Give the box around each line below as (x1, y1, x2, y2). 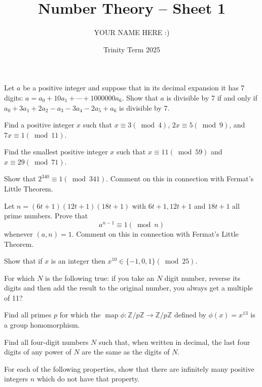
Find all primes (4, 309, 52, 320)
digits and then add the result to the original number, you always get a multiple (4, 282, 253, 293)
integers (4, 373, 28, 384)
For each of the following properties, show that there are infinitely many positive (4, 363, 254, 374)
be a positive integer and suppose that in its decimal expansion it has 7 (23, 82, 245, 93)
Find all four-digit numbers (4, 336, 89, 347)
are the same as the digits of (82, 346, 170, 357)
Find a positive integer (4, 119, 74, 130)
